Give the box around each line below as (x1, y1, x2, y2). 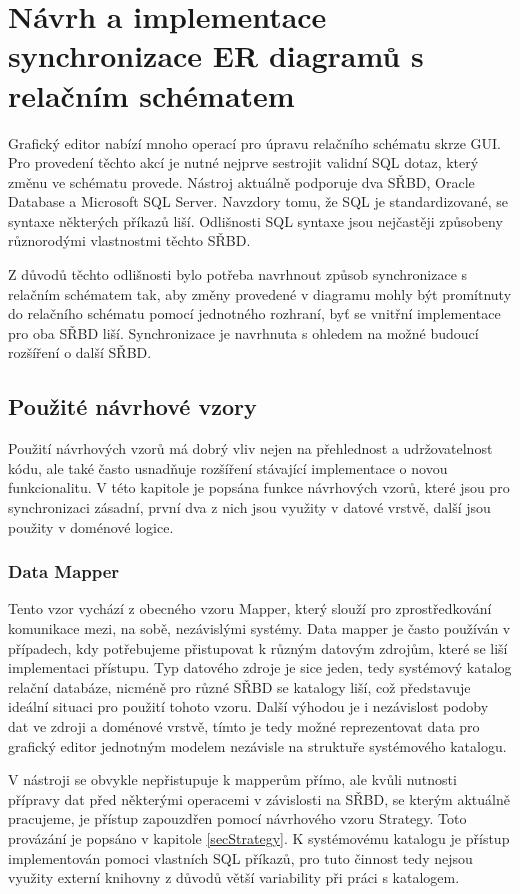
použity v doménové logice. (8, 516, 174, 537)
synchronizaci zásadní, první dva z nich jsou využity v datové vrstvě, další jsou (8, 497, 491, 518)
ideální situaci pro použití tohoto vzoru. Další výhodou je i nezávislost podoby (8, 696, 489, 717)
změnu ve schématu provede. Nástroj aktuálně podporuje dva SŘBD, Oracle (8, 171, 475, 192)
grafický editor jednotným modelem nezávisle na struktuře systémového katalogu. (8, 735, 507, 756)
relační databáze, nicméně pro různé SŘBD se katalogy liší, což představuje (8, 676, 471, 697)
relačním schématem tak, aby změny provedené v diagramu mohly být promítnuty (8, 283, 512, 304)
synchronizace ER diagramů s (8, 35, 424, 76)
